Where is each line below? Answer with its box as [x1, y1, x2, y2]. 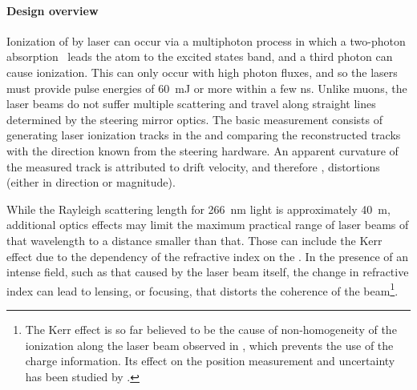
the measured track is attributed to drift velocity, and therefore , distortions [6, 158, 380, 175]
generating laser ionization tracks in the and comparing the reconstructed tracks [6, 127, 401, 143]
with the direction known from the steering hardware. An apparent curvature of [6, 142, 399, 159]
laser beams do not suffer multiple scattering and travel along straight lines [6, 95, 376, 112]
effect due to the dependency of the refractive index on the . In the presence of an [6, 247, 409, 264]
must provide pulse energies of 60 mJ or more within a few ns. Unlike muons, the [6, 79, 407, 96]
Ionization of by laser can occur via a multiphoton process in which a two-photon [6, 32, 406, 49]
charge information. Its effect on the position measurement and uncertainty [25, 352, 395, 369]
